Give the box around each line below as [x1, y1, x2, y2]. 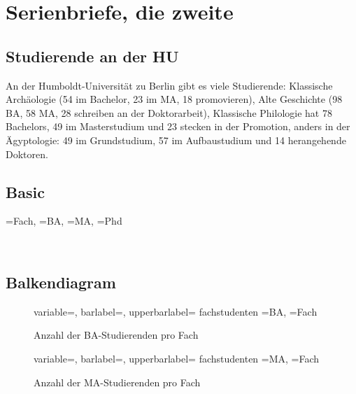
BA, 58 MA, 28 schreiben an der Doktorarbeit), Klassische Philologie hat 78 [6, 105, 332, 120]
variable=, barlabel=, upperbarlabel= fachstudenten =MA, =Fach [34, 351, 320, 365]
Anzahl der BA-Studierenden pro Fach [34, 328, 199, 342]
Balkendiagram [6, 271, 116, 293]
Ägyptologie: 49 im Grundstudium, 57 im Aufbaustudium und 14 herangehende [6, 132, 346, 147]
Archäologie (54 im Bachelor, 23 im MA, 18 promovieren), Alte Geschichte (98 [6, 92, 343, 106]
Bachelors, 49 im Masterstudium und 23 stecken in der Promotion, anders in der [6, 119, 350, 134]
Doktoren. [6, 146, 48, 161]
